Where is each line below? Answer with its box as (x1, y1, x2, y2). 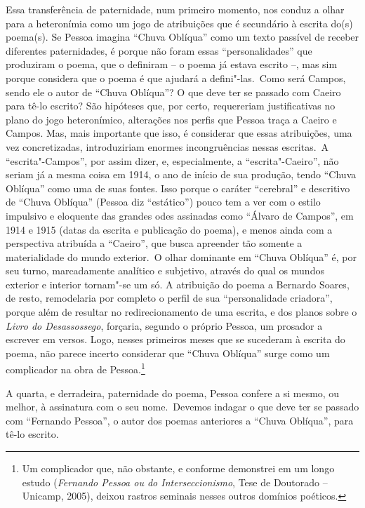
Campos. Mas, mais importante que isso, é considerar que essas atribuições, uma (6, 126, 352, 140)
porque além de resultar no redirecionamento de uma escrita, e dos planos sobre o (6, 305, 357, 319)
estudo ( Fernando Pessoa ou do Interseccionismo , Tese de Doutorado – (22, 474, 328, 489)
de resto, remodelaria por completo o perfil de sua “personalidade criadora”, (6, 290, 333, 305)
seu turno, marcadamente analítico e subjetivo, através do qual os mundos (6, 263, 324, 278)
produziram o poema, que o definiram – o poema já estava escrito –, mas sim (6, 57, 338, 72)
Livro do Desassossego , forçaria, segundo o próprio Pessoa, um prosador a (6, 318, 323, 333)
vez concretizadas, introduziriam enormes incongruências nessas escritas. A (6, 139, 329, 154)
